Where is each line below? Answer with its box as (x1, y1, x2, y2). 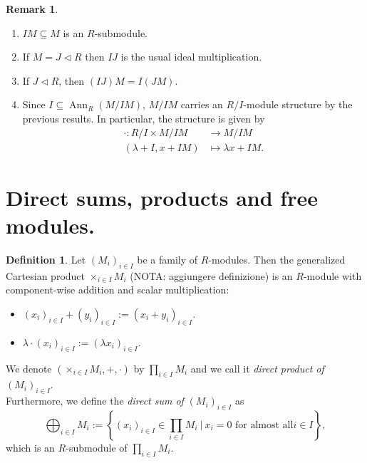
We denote (6, 360, 52, 375)
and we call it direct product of (190, 360, 324, 375)
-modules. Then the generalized (208, 251, 346, 266)
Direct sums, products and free (6, 182, 318, 212)
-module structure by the (243, 97, 353, 112)
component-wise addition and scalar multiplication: (6, 282, 229, 297)
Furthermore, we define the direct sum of (6, 393, 184, 408)
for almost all (235, 420, 294, 430)
